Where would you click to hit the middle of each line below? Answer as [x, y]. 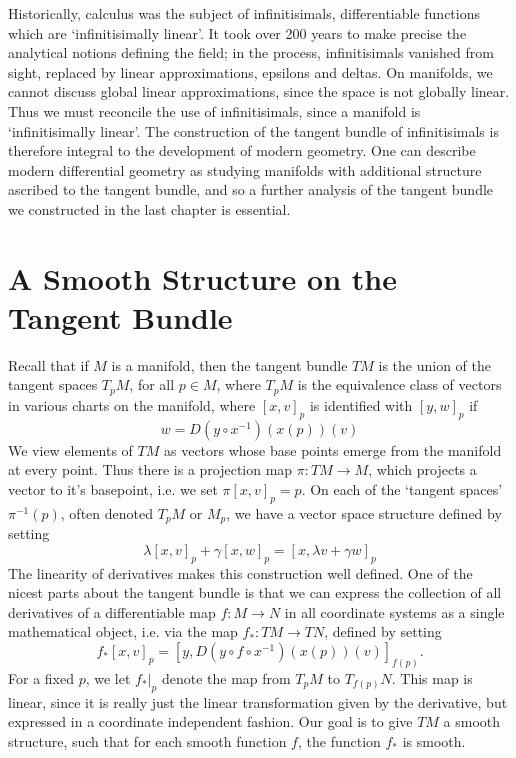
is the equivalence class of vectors [399, 384]
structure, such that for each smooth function [147, 740]
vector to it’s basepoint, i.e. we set [113, 488]
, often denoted [106, 512]
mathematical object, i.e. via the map [123, 631]
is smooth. [434, 740]
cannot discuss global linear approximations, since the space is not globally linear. [259, 91]
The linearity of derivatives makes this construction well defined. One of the [240, 572]
